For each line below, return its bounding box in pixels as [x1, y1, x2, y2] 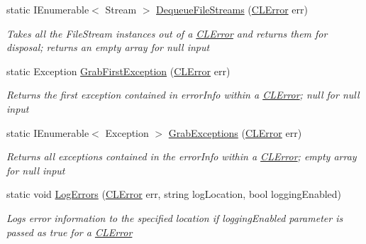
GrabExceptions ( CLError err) [168, 125, 302, 140]
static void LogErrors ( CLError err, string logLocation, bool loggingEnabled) [6, 187, 342, 201]
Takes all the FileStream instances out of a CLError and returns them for [6, 26, 328, 40]
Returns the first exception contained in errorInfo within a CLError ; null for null [6, 87, 360, 102]
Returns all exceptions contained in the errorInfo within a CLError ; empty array [6, 149, 357, 164]
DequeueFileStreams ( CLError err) [156, 2, 308, 16]
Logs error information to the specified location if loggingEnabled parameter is [6, 210, 343, 225]
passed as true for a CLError [6, 224, 133, 239]
